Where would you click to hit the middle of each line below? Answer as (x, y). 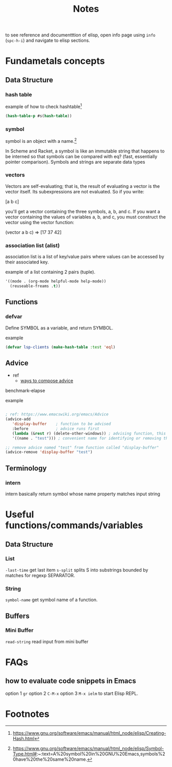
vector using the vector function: (40, 222)
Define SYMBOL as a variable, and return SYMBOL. (59, 327)
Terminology (26, 468)
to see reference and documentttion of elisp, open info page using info (80, 35)
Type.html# (25, 754)
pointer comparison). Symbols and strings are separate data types (75, 162)
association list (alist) (33, 245)
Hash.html (24, 738)
